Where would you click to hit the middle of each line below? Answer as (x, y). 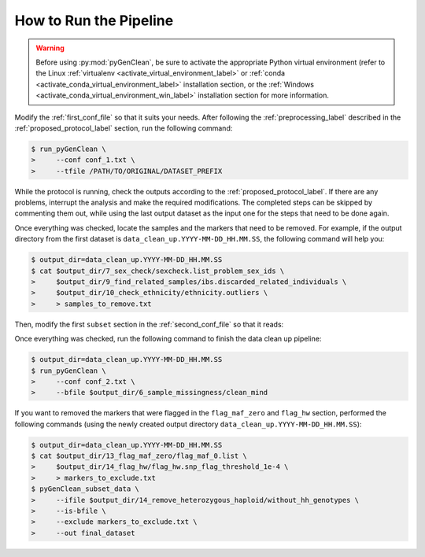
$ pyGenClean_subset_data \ (85, 489)
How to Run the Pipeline (94, 20)
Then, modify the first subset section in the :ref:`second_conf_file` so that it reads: (149, 324)
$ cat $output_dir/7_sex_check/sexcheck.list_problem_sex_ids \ (158, 271)
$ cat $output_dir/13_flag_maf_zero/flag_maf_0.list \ (139, 456)
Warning (50, 48)
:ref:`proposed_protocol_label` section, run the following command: (124, 128)
